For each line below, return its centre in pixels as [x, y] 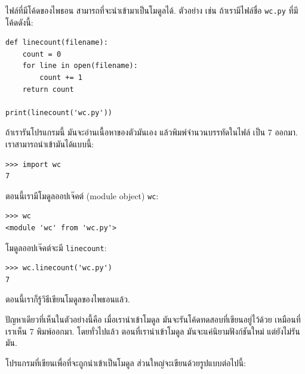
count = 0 [42, 54]
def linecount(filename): [57, 43]
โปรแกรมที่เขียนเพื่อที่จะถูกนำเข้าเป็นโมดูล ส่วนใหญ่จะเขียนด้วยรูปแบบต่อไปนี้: [126, 362]
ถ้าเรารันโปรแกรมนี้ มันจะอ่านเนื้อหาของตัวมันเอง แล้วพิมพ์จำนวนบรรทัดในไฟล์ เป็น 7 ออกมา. [152, 132]
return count [48, 89]
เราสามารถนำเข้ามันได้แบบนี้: [50, 144]
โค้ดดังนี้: [19, 22]
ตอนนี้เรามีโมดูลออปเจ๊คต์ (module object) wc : [82, 195]
